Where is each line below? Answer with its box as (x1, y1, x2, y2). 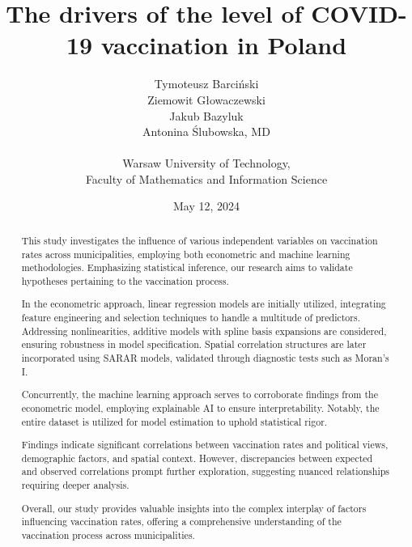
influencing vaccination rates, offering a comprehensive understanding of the (21, 515, 342, 528)
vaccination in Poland (100, 28, 347, 61)
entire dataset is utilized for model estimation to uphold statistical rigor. (21, 414, 328, 428)
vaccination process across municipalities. (21, 528, 195, 541)
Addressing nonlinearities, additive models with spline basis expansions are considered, (21, 324, 387, 337)
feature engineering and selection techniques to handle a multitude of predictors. (21, 311, 360, 324)
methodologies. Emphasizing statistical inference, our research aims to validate (21, 261, 353, 274)
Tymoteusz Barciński (154, 75, 259, 92)
